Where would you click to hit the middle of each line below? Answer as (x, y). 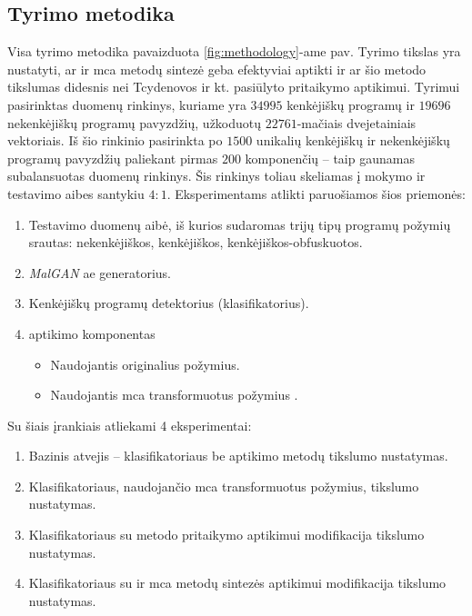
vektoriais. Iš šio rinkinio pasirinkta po (115, 140)
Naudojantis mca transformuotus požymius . (174, 395)
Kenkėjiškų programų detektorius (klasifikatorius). (169, 303)
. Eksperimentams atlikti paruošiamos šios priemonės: (316, 193)
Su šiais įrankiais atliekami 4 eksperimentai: (130, 425)
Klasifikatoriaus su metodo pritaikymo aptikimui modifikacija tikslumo (226, 535)
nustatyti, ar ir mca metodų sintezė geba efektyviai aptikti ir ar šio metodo (217, 69)
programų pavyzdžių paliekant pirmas (113, 158)
